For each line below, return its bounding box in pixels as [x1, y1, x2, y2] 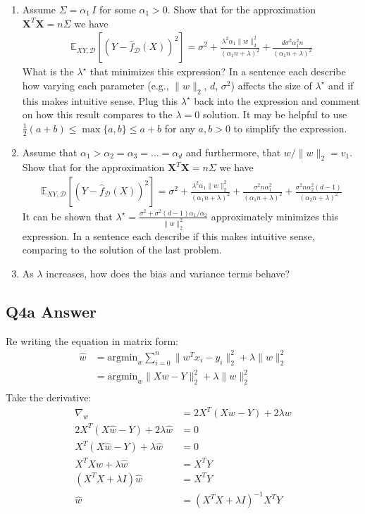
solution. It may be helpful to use [202, 107, 347, 122]
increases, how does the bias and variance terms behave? [46, 265, 290, 280]
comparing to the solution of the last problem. [22, 242, 222, 257]
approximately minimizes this [211, 208, 339, 223]
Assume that [22, 144, 78, 159]
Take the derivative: [6, 390, 92, 405]
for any [164, 120, 195, 135]
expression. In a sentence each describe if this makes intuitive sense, [22, 228, 315, 243]
